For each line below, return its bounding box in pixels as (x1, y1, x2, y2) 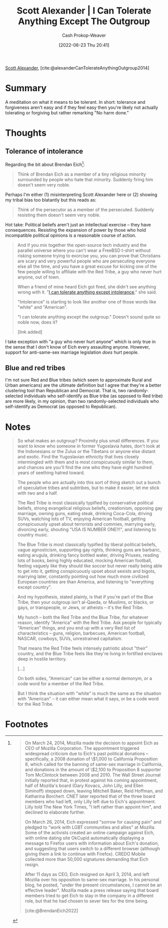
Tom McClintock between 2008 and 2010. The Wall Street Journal (24, 772, 161, 778)
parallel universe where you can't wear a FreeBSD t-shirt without (17, 247, 151, 253)
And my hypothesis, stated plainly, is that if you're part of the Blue (17, 594, 153, 600)
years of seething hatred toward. (17, 470, 85, 476)
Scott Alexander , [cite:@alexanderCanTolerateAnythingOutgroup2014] (5, 65, 149, 71)
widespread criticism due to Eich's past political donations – (24, 750, 148, 757)
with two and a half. (17, 490, 58, 496)
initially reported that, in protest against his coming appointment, (24, 778, 158, 784)
